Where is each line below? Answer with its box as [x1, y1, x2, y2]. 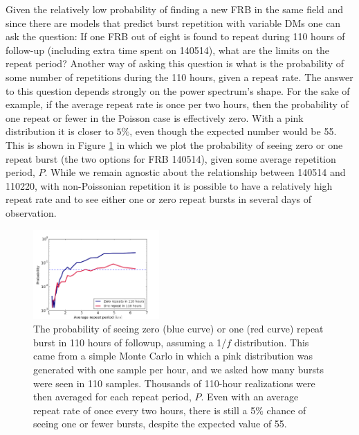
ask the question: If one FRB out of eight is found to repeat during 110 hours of [6, 29, 345, 44]
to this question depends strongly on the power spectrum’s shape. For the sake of [6, 83, 350, 98]
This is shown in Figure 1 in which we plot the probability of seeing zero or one [6, 137, 343, 152]
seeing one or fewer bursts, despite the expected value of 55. [33, 416, 287, 431]
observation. [6, 205, 57, 220]
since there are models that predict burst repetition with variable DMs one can [6, 15, 341, 30]
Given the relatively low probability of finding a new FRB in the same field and [6, 2, 344, 16]
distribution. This [234, 335, 309, 349]
